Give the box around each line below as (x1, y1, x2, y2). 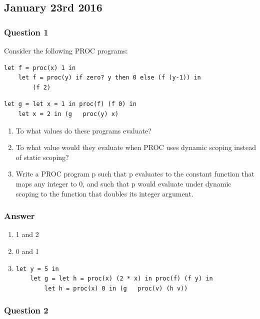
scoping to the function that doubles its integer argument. (15, 188, 193, 198)
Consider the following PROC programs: (4, 45, 128, 55)
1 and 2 (15, 229, 39, 239)
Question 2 (4, 304, 48, 316)
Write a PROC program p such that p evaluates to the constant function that (15, 168, 254, 179)
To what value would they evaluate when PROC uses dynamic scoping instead (15, 142, 256, 152)
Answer (4, 209, 35, 222)
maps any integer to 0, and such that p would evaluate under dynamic (15, 178, 231, 188)
